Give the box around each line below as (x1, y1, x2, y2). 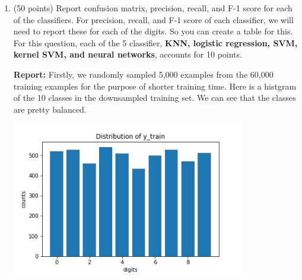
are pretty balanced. (13, 103, 87, 115)
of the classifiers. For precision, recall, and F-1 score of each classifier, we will (13, 13, 294, 26)
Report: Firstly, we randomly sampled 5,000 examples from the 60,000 (13, 68, 274, 80)
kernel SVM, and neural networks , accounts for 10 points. (13, 48, 242, 61)
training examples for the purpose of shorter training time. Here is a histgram (13, 79, 297, 92)
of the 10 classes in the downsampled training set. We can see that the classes (13, 91, 296, 104)
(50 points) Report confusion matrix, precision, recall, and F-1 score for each (13, 2, 293, 14)
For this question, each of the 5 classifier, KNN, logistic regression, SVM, (13, 36, 298, 49)
